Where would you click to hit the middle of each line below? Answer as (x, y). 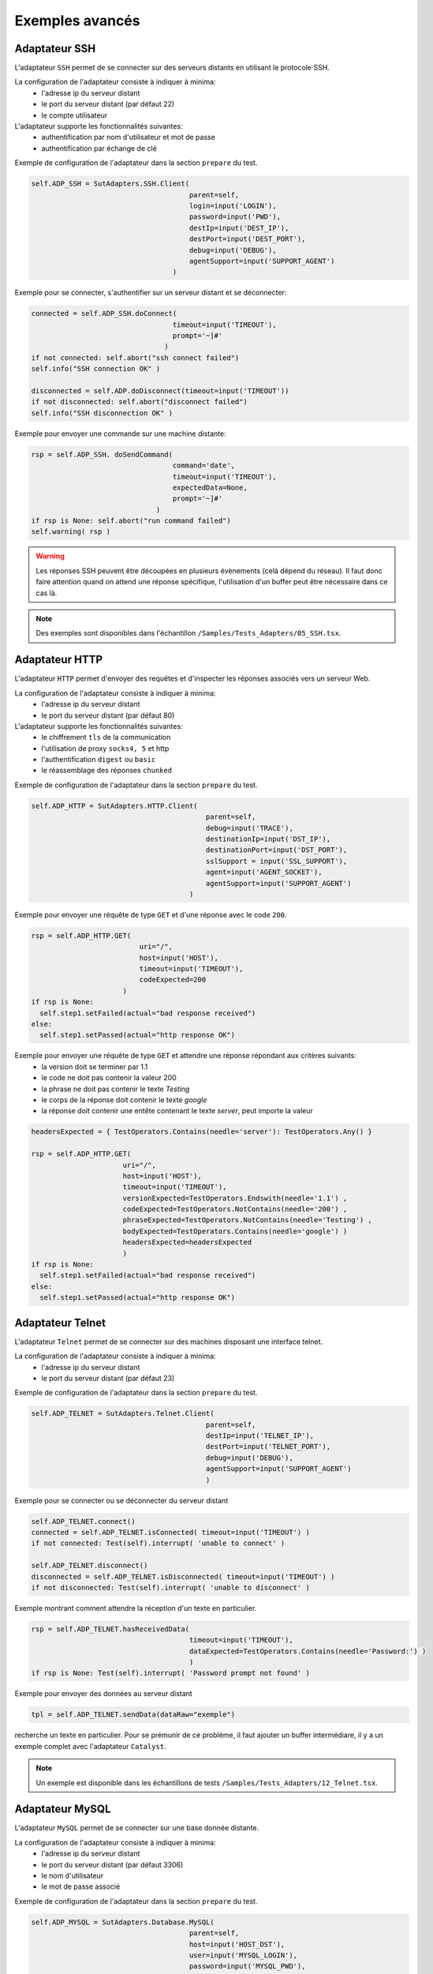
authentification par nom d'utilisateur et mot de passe (129, 137)
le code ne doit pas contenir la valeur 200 (109, 1078)
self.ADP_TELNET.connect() (83, 1521)
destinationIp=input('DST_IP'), (268, 839)
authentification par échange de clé (99, 148)
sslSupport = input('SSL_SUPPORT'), (276, 861)
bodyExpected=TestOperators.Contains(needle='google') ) (235, 1231)
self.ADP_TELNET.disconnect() (90, 1566)
